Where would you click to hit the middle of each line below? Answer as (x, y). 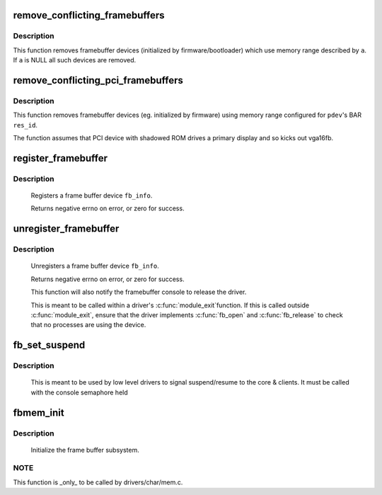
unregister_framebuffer (66, 229)
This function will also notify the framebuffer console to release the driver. (139, 292)
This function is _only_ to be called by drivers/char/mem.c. (98, 482)
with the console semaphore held (80, 392)
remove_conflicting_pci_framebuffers (98, 80)
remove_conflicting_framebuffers (89, 15)
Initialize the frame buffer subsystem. (85, 450)
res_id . (25, 125)
